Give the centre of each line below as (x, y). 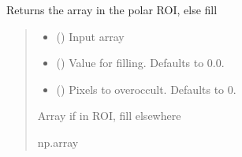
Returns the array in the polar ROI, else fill (112, 9)
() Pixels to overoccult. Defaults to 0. (146, 89)
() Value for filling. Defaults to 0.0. (140, 63)
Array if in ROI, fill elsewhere (109, 116)
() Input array (90, 36)
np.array (58, 142)
